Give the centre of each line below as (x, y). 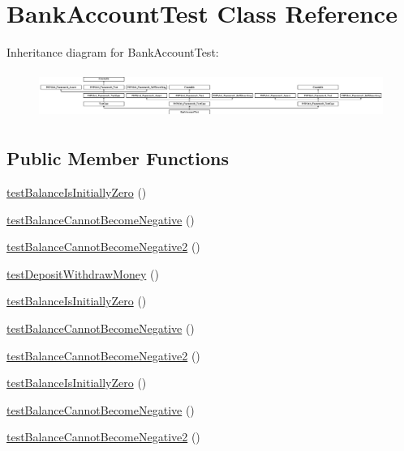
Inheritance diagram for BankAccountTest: (113, 52)
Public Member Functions (118, 158)
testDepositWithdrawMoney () (83, 273)
